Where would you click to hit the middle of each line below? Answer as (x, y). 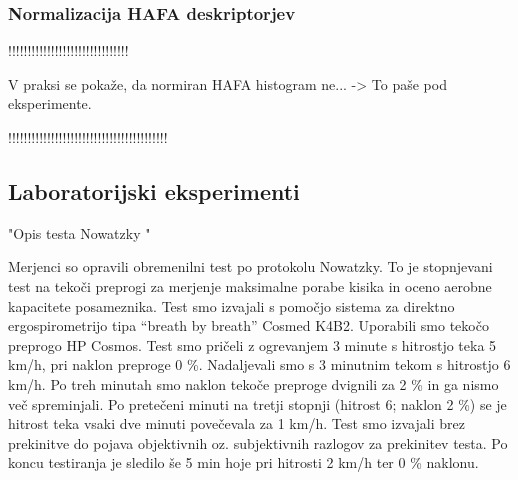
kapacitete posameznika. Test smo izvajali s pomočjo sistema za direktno (231, 305)
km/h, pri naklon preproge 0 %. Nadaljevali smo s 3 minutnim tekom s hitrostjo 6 (259, 364)
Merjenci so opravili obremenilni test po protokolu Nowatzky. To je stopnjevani (250, 266)
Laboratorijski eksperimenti (154, 190)
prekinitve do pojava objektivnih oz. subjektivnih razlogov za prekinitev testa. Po (258, 442)
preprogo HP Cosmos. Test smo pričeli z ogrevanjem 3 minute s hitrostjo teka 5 (252, 344)
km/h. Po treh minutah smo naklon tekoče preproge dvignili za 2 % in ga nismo (253, 383)
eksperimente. (50, 103)
